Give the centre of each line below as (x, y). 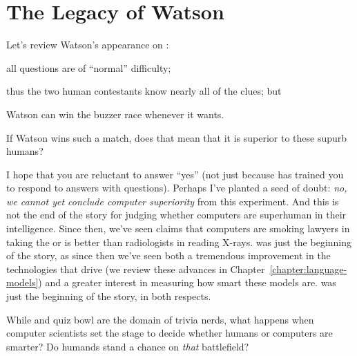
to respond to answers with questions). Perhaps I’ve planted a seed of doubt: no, (177, 188)
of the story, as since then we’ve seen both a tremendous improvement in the (168, 255)
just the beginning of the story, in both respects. (109, 296)
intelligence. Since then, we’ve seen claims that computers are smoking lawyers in (178, 228)
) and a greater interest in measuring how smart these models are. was (187, 282)
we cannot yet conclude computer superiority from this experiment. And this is (173, 201)
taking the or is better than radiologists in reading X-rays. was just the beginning (179, 242)
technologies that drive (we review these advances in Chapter (136, 269)
